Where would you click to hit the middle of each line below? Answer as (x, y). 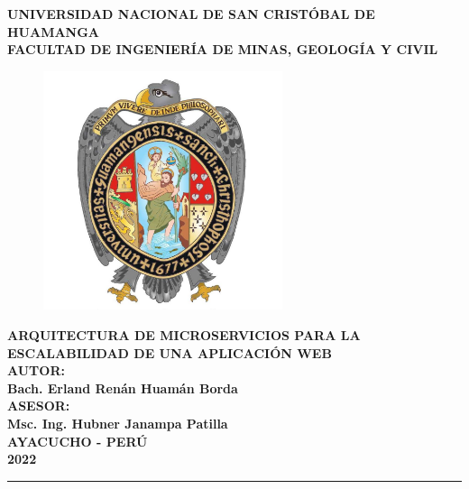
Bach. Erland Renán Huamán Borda (123, 388)
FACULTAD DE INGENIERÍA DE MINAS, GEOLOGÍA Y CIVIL (223, 49)
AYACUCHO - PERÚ (78, 441)
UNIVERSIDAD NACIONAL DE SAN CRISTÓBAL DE (191, 14)
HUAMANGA (54, 31)
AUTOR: (36, 370)
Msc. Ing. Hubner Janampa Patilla (118, 423)
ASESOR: (39, 406)
